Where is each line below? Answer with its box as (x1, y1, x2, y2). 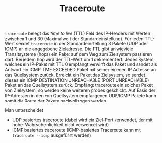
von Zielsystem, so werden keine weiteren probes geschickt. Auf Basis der (5, 87, 156, 93)
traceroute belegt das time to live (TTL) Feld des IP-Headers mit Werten (5, 30, 151, 37)
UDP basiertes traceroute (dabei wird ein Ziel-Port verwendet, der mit (12, 117, 153, 123)
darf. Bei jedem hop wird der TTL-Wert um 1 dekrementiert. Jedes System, (5, 57, 155, 62)
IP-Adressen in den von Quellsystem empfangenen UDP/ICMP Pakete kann (5, 93, 157, 99)
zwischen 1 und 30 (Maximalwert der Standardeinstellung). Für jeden (5, 36, 144, 41)
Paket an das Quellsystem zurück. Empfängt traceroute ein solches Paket (5, 82, 153, 88)
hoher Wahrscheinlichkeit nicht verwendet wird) (12, 122, 109, 128)
